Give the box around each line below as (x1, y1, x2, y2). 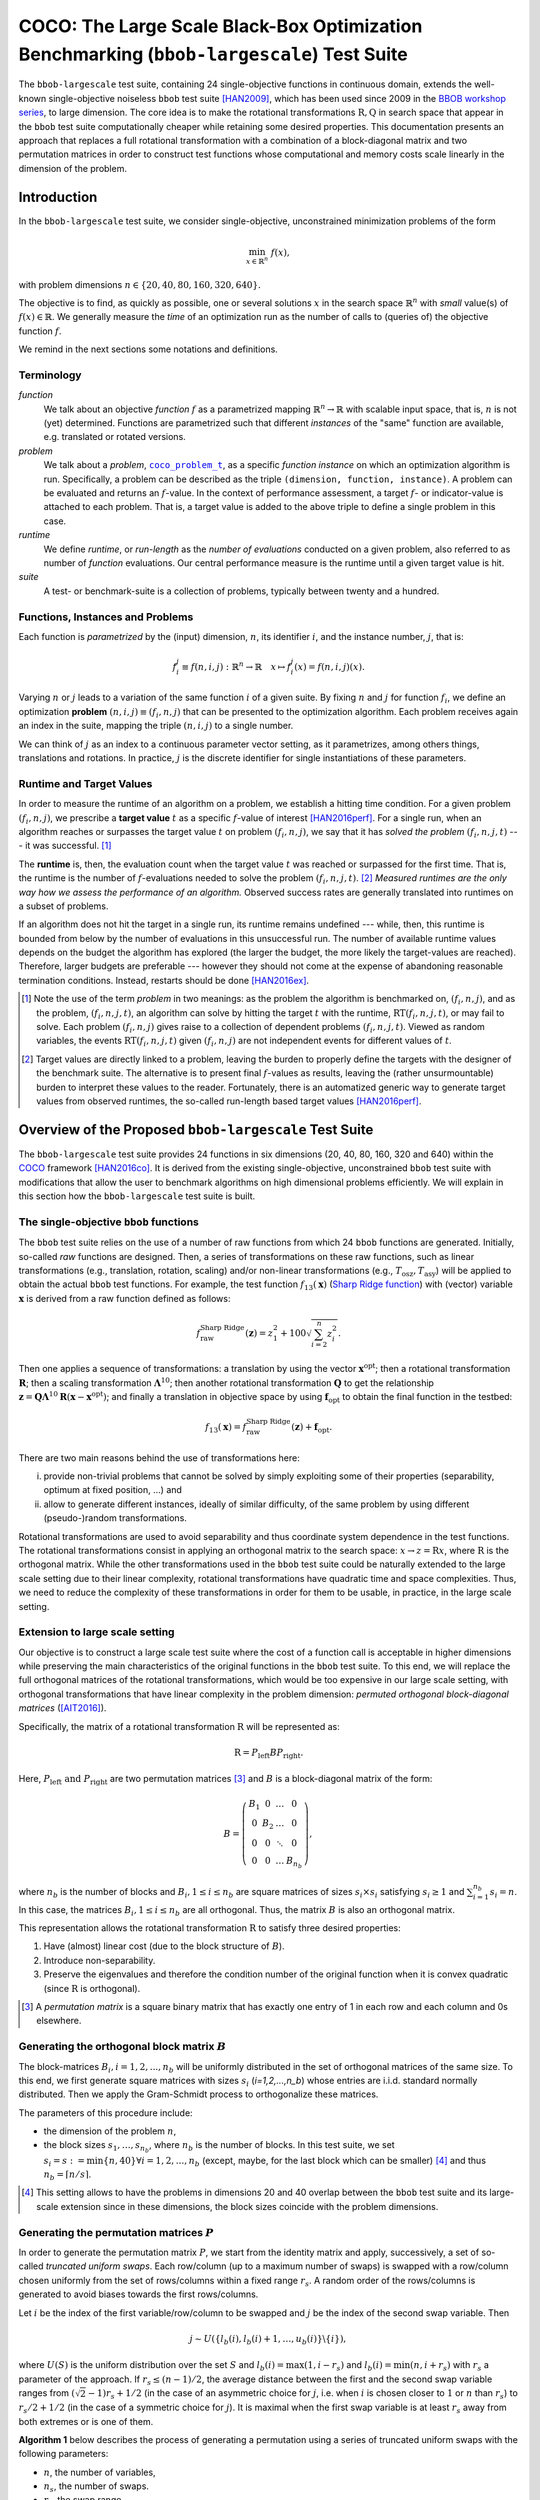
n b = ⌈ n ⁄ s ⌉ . (43, 2168, 92, 2182)
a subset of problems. (18, 900, 109, 912)
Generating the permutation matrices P (18, 2225, 214, 2239)
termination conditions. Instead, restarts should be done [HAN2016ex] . (18, 974, 310, 986)
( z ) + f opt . (291, 1421, 333, 1435)
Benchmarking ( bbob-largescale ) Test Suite (18, 43, 409, 65)
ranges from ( (18, 2387, 75, 2399)
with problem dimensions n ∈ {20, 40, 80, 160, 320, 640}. (18, 278, 262, 290)
